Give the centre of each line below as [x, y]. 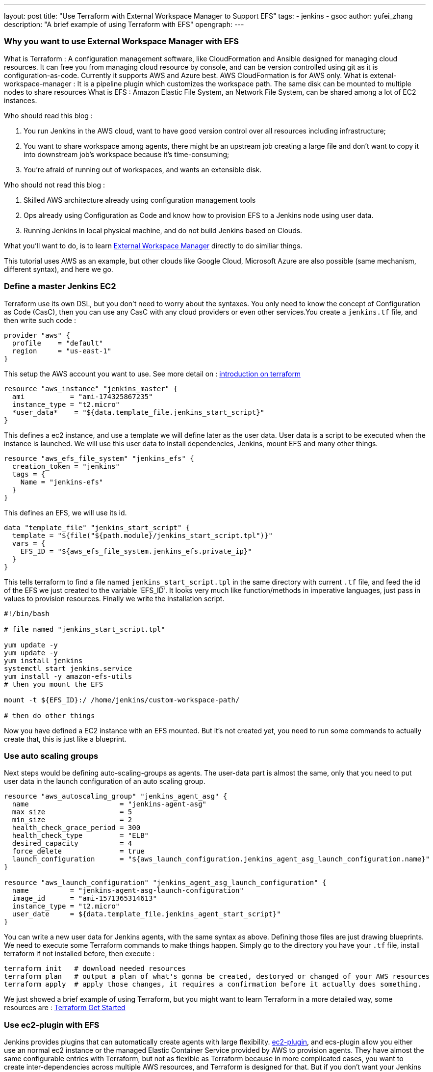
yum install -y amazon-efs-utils [68, 676]
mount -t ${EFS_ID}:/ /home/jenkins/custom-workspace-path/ [122, 700]
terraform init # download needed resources [95, 969]
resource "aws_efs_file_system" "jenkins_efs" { [99, 458]
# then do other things [50, 715]
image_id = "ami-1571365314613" [84, 898]
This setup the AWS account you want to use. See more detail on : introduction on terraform [153, 374]
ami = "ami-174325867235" [82, 396]
